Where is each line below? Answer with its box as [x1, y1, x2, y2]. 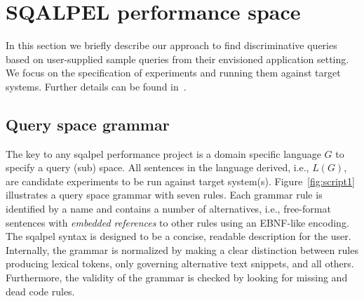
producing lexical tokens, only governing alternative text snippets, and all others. [6, 256, 354, 271]
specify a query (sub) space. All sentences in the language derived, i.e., [6, 160, 309, 175]
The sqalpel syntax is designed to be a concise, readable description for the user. [6, 229, 351, 243]
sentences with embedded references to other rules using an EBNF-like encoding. [6, 215, 349, 229]
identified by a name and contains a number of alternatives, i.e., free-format [6, 201, 331, 216]
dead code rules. [6, 283, 75, 298]
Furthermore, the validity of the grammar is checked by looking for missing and [6, 270, 348, 285]
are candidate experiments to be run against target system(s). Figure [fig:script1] [6, 173, 355, 188]
